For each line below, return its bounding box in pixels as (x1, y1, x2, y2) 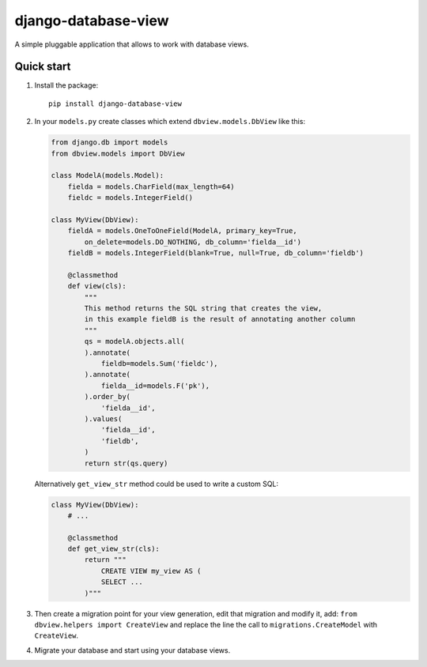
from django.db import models (51, 138, 168, 147)
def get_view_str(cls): (67, 545, 160, 553)
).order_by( (84, 392, 130, 401)
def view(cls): (67, 281, 127, 291)
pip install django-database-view (48, 99, 182, 108)
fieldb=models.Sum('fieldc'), (100, 360, 218, 368)
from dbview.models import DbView (51, 149, 185, 158)
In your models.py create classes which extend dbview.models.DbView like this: (34, 117, 306, 126)
